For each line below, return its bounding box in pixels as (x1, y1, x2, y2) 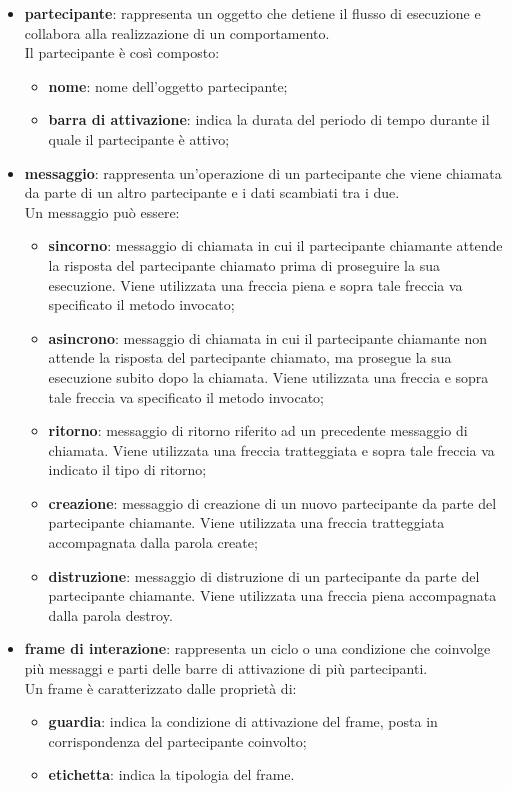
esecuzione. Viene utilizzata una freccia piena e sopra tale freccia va (48, 274, 463, 295)
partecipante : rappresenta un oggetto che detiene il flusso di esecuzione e (24, 3, 481, 23)
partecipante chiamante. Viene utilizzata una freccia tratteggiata (48, 512, 445, 533)
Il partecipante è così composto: (24, 42, 220, 63)
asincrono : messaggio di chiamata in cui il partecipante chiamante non (48, 327, 487, 348)
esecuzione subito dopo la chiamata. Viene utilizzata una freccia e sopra (48, 366, 489, 387)
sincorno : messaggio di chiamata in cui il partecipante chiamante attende (48, 235, 503, 256)
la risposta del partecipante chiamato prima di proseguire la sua (48, 254, 440, 275)
